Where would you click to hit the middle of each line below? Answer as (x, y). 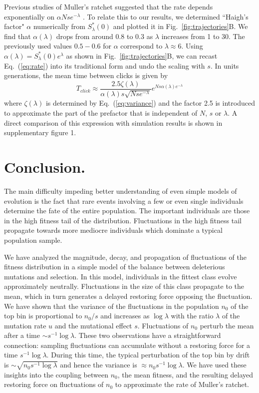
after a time (22, 335)
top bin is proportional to (43, 316)
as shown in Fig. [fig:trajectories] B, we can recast (142, 55)
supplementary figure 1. (40, 132)
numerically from (59, 26)
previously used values (38, 46)
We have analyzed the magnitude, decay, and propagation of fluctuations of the (125, 257)
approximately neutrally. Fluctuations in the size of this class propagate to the (124, 286)
